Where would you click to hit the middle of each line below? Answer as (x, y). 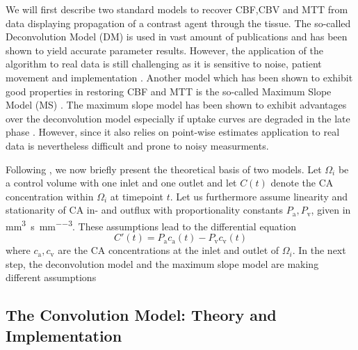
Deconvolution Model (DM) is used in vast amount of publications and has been (177, 37)
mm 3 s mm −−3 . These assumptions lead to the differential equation (151, 225)
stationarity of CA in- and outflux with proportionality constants (145, 210)
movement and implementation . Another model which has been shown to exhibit (179, 77)
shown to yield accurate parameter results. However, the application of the (164, 50)
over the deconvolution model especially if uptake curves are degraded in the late (178, 118)
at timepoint (137, 196)
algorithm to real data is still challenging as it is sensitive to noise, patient (164, 64)
